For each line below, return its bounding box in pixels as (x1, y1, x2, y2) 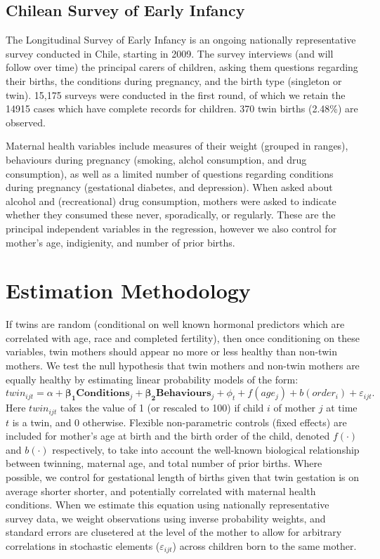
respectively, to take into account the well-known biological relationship (52, 442, 360, 456)
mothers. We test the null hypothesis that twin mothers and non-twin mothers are (6, 358, 360, 373)
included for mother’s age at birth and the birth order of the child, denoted (6, 428, 330, 443)
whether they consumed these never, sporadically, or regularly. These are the (6, 207, 336, 222)
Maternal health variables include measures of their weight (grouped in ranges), (6, 138, 348, 153)
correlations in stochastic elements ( (6, 539, 160, 553)
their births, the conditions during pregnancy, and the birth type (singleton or (6, 73, 342, 88)
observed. (6, 114, 46, 129)
